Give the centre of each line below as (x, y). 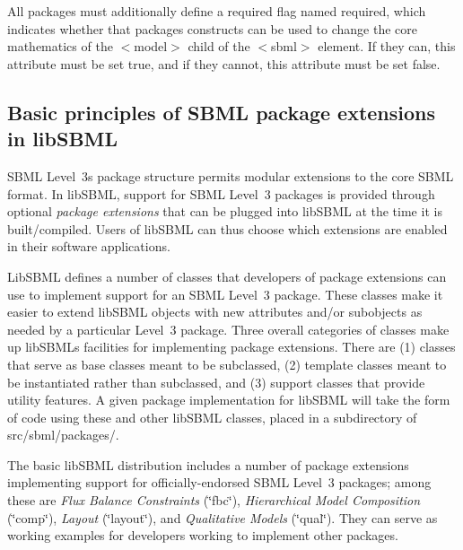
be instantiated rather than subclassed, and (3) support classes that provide (216, 382)
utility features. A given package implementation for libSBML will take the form (229, 400)
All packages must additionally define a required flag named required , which (217, 11)
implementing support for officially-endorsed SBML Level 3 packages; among (219, 482)
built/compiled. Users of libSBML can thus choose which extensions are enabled (227, 228)
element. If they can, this (387, 46)
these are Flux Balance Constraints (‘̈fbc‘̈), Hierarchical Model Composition (214, 500)
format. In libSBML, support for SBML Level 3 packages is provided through (221, 193)
